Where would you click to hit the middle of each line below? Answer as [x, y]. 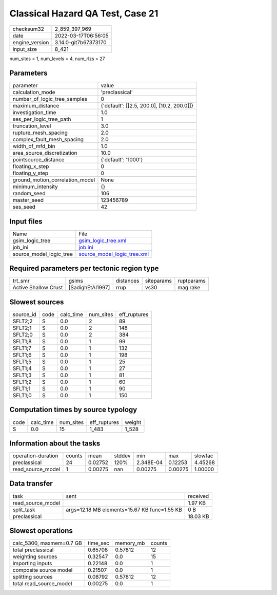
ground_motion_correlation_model [54, 180]
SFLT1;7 [22, 348]
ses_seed [24, 207]
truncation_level [32, 126]
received [199, 496]
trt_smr [21, 281]
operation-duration [35, 456]
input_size [25, 49]
